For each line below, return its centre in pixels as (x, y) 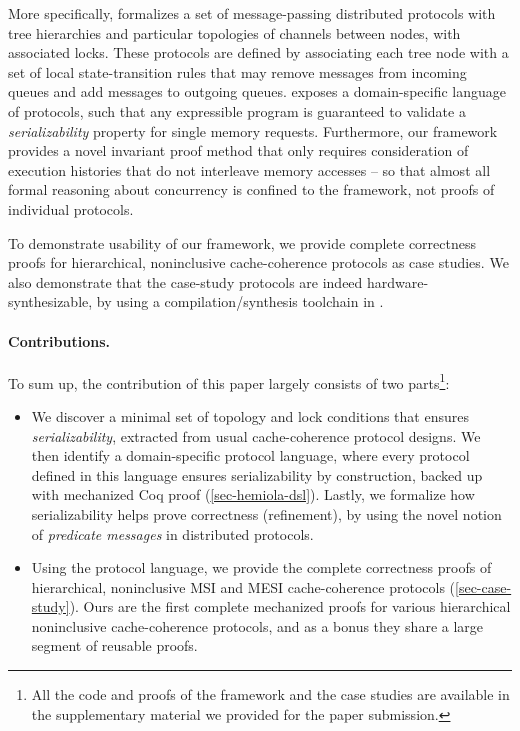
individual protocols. (71, 208)
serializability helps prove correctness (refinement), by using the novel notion (266, 513)
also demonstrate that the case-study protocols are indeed (185, 281)
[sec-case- (483, 586)
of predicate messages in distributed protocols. (172, 533)
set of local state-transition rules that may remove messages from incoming (237, 71)
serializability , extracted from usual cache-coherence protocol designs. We (256, 435)
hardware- (398, 281)
